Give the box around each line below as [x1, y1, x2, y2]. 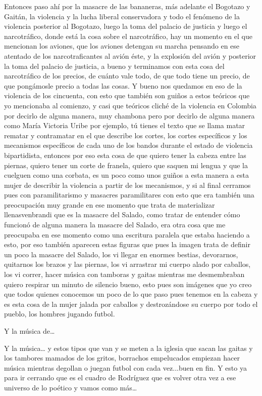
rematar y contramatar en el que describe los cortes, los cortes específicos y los [4, 130, 247, 140]
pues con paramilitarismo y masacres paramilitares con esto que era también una [4, 189, 254, 200]
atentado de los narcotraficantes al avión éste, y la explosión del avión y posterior [4, 50, 256, 61]
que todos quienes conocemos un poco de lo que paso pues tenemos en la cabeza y [4, 289, 258, 299]
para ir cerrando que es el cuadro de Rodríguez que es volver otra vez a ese [4, 372, 236, 383]
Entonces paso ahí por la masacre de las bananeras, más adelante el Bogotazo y [4, 1, 250, 11]
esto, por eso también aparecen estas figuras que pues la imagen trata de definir [4, 239, 250, 250]
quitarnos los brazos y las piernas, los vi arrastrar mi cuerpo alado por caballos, [4, 259, 251, 269]
